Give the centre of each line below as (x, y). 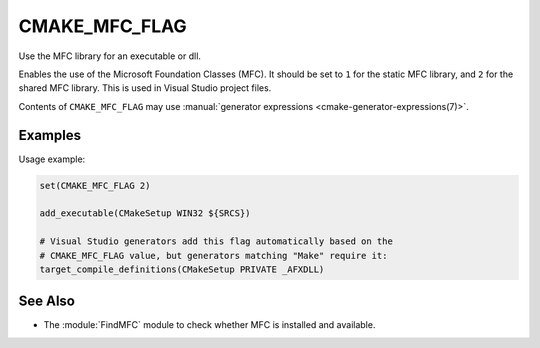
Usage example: (52, 159)
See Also (46, 301)
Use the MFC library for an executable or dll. (110, 56)
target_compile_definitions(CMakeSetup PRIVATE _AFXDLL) (182, 269)
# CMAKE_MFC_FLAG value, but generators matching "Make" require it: (213, 255)
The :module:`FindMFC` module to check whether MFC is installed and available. (209, 325)
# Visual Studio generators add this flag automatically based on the (216, 241)
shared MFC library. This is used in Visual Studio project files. (145, 88)
